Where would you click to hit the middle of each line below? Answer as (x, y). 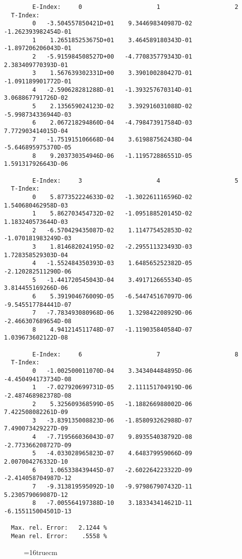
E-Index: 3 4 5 (135, 180)
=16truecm (41, 552)
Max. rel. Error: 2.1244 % (59, 528)
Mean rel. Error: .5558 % (59, 536)
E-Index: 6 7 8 (135, 354)
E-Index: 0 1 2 (135, 7)
